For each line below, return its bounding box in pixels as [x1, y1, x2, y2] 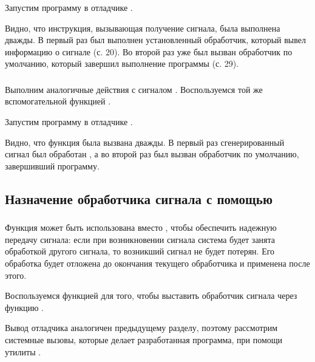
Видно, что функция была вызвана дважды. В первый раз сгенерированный [5, 135, 285, 148]
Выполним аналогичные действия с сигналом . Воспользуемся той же [5, 83, 263, 95]
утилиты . [5, 345, 41, 358]
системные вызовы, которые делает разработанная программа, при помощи [5, 333, 283, 346]
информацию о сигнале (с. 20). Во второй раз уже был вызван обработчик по [5, 45, 293, 58]
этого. [5, 268, 27, 281]
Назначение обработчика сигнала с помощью [5, 189, 273, 208]
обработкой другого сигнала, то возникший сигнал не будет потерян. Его [5, 245, 275, 258]
